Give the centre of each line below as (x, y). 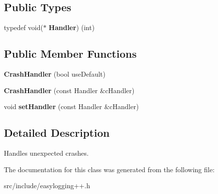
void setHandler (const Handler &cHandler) (71, 106)
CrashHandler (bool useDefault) (55, 74)
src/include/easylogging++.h (47, 186)
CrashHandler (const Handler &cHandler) (69, 90)
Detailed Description (57, 133)
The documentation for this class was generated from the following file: (109, 169)
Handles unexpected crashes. (46, 153)
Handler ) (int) (72, 27)
